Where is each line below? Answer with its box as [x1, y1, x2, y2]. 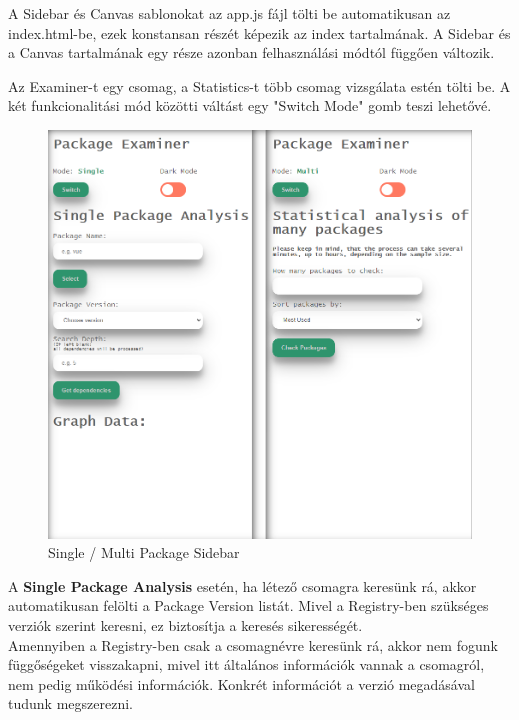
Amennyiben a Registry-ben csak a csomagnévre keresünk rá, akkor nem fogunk [8, 634, 498, 655]
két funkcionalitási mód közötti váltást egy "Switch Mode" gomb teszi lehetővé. [8, 95, 492, 116]
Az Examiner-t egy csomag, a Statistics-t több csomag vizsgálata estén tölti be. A [8, 75, 511, 96]
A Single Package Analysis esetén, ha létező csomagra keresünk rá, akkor [8, 575, 477, 596]
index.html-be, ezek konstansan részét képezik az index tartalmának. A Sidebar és [8, 22, 511, 43]
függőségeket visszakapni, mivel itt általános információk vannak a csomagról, [8, 654, 485, 675]
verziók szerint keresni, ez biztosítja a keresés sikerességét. [8, 614, 363, 635]
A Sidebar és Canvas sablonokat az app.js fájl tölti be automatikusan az [8, 3, 451, 23]
